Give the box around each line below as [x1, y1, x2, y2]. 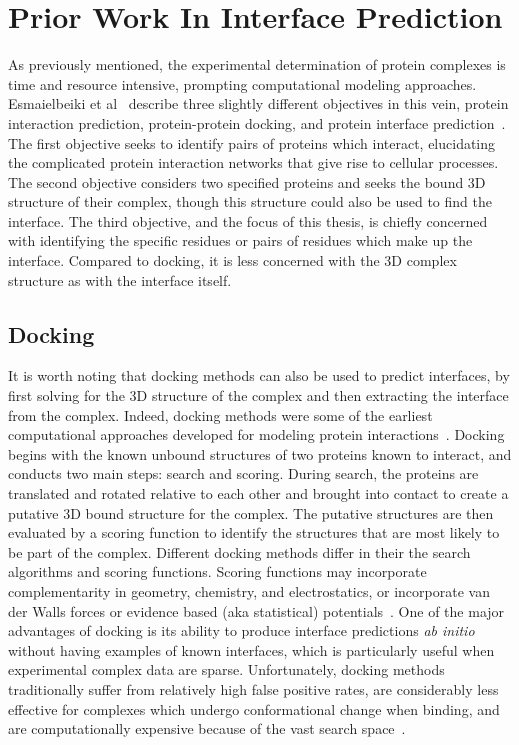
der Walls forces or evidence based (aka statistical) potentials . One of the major [8, 600, 505, 621]
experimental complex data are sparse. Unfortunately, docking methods [8, 659, 445, 680]
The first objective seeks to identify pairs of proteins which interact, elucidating [8, 132, 496, 153]
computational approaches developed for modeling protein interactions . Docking [8, 424, 505, 445]
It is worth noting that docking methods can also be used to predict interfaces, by [8, 365, 510, 386]
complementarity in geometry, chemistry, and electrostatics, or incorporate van [8, 580, 490, 601]
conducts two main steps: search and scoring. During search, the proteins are [8, 463, 479, 484]
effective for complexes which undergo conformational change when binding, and [8, 698, 500, 719]
